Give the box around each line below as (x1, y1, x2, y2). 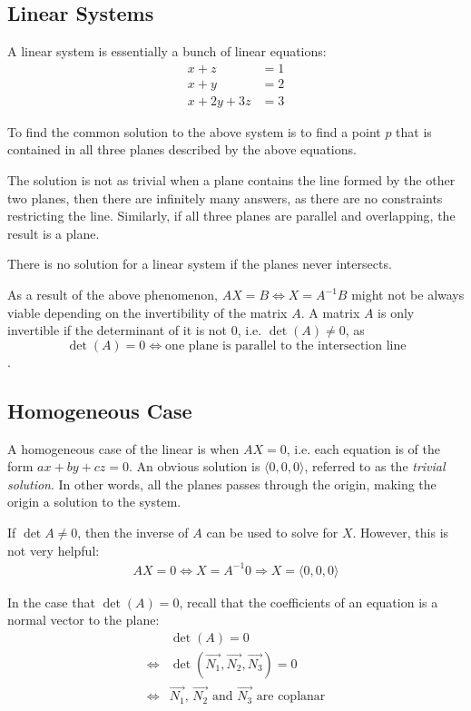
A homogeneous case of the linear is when (7, 439, 240, 458)
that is (396, 122, 432, 141)
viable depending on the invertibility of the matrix (7, 302, 288, 321)
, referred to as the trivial (304, 457, 446, 476)
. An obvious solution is (128, 457, 260, 476)
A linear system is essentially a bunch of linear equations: (7, 42, 327, 61)
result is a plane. (7, 223, 100, 242)
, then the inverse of (77, 523, 189, 541)
